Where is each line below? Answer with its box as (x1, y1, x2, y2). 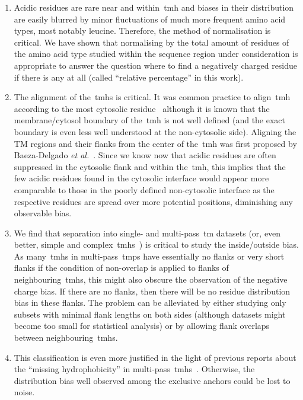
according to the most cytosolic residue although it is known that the (14, 102, 270, 114)
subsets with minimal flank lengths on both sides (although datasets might (14, 308, 286, 320)
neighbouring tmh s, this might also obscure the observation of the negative (14, 273, 288, 286)
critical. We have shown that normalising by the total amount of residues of (14, 36, 289, 48)
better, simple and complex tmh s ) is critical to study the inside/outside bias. (14, 238, 299, 251)
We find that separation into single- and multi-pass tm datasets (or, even (14, 226, 281, 239)
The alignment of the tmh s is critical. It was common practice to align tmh (14, 91, 291, 103)
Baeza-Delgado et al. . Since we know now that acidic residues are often (14, 149, 276, 161)
